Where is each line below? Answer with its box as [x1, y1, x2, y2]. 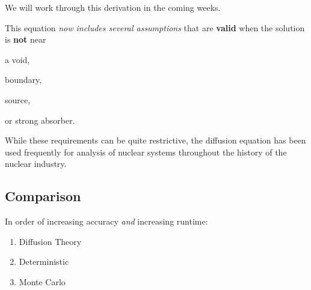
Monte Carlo [19, 275, 66, 288]
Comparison [5, 187, 81, 205]
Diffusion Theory [19, 235, 82, 247]
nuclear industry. [5, 157, 67, 170]
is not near [5, 33, 46, 46]
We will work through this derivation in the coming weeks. [5, 1, 221, 13]
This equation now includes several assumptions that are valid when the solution [5, 21, 305, 34]
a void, [5, 53, 30, 65]
